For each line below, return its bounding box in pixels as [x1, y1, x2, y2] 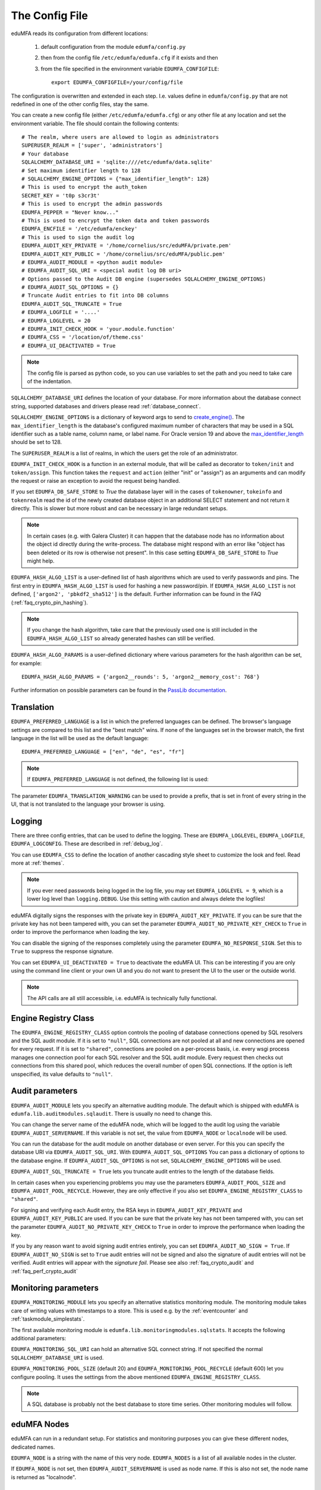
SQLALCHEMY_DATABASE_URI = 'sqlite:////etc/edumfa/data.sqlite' [21, 159, 213, 166]
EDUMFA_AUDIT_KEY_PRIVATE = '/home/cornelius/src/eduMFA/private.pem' [21, 242, 232, 249]
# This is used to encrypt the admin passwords [21, 200, 163, 207]
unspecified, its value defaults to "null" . [11, 1070, 113, 1078]
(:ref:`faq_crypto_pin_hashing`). [11, 599, 89, 606]
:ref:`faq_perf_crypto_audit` [11, 1267, 78, 1275]
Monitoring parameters [11, 1283, 99, 1293]
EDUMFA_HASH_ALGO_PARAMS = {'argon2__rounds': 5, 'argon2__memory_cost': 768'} [21, 673, 260, 680]
